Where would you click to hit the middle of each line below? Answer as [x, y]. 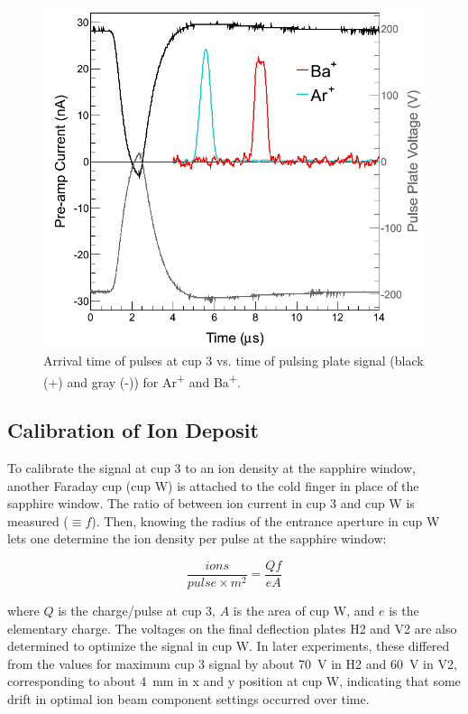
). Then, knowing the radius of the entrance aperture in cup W [266, 520]
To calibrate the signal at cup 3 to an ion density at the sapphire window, [211, 468]
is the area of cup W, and [304, 611]
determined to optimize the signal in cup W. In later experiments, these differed [229, 646]
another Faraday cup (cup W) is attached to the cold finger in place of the [213, 485]
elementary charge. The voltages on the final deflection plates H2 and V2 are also [232, 628]
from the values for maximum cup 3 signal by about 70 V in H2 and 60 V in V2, [232, 663]
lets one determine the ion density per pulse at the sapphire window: [197, 538]
